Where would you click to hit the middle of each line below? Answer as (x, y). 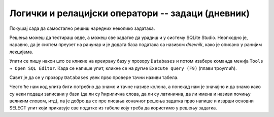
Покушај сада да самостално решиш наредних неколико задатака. (82, 28)
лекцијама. (21, 52)
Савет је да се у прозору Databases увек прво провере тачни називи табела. (94, 77)
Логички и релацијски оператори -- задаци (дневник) (129, 13)
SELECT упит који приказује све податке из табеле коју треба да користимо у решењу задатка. (113, 108)
